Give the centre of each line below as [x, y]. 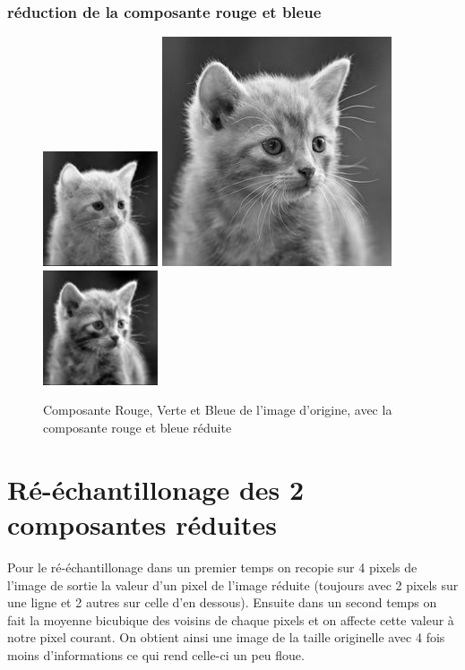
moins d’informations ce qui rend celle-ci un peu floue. [156, 654]
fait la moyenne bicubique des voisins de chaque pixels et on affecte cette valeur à [231, 619]
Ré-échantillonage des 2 [156, 489]
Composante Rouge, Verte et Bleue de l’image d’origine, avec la [218, 410]
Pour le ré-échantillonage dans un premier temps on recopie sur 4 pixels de [212, 567]
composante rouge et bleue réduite [138, 427]
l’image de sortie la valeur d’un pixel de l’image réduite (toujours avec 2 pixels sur [233, 584]
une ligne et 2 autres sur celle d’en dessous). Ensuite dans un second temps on [222, 602]
